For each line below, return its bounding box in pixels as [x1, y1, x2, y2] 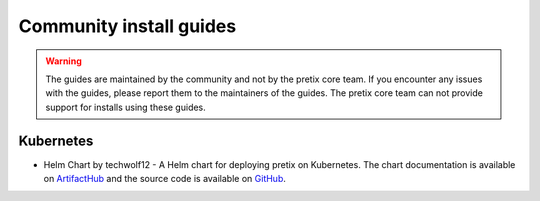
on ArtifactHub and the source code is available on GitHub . [43, 173, 287, 185]
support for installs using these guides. [45, 101, 207, 113]
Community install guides [18, 15, 237, 37]
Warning [45, 55, 82, 67]
